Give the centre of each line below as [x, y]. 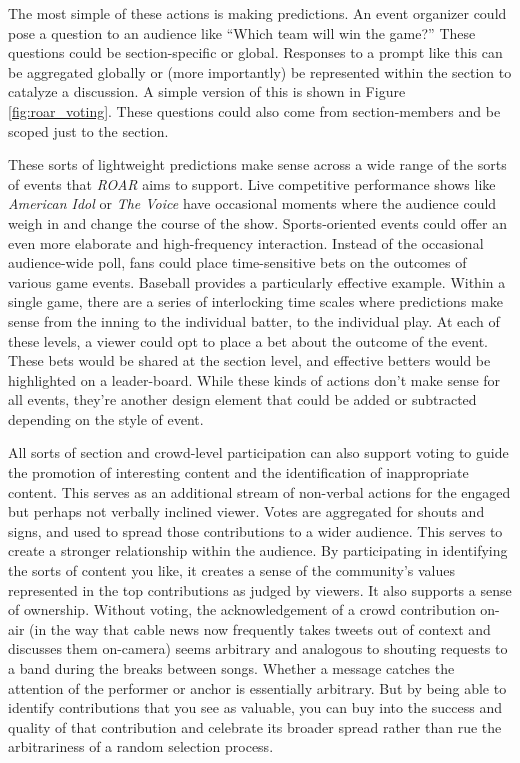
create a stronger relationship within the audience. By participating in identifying [258, 550]
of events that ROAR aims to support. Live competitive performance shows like [252, 183]
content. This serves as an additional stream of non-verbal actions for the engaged [259, 491]
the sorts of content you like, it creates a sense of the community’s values [231, 570]
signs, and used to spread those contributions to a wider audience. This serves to [255, 530]
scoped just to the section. [88, 130]
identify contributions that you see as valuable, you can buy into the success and [255, 707]
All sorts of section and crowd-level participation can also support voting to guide [258, 452]
